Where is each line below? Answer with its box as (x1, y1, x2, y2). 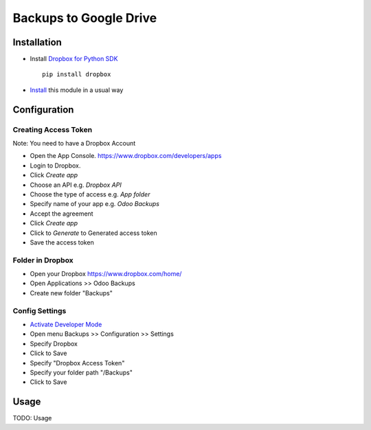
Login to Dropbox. (30, 161, 81, 170)
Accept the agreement (30, 210, 93, 218)
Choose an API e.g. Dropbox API (30, 181, 122, 189)
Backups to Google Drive (12, 10, 157, 25)
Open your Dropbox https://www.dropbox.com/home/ (30, 270, 182, 278)
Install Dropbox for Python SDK (30, 55, 118, 63)
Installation (12, 36, 62, 48)
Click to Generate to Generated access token (30, 229, 157, 237)
